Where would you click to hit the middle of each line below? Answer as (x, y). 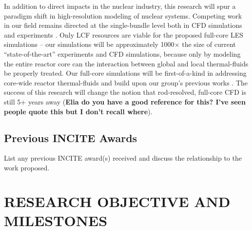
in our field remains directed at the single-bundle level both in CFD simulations (123, 25)
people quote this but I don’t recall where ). (78, 111)
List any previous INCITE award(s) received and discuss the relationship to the (123, 158)
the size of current (209, 44)
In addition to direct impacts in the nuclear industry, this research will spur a (120, 6)
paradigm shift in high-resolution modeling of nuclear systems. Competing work (123, 15)
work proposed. (27, 167)
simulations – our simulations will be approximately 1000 (89, 44)
